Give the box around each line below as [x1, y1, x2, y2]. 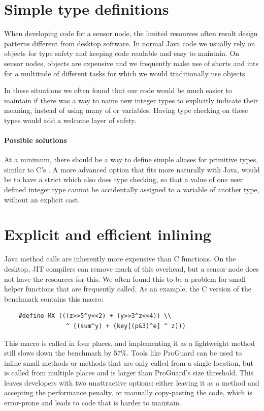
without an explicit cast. [4, 194, 80, 204]
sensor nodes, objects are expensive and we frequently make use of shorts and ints [4, 57, 258, 68]
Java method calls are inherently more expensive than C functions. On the [4, 253, 236, 264]
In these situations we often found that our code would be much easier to [4, 85, 232, 96]
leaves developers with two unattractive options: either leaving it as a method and [4, 377, 259, 388]
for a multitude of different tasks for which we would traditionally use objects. [4, 68, 247, 78]
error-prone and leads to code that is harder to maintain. [4, 397, 181, 408]
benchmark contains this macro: [4, 293, 104, 304]
